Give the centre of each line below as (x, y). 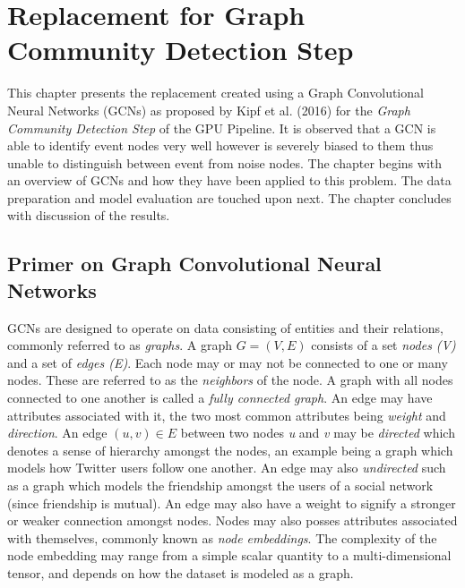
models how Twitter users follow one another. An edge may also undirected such (227, 468)
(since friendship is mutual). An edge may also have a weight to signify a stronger (232, 503)
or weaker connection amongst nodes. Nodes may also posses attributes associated (232, 520)
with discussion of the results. (89, 215)
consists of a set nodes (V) (383, 345)
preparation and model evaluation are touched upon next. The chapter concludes (229, 197)
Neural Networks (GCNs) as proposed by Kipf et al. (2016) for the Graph (209, 110)
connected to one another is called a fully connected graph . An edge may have (220, 398)
